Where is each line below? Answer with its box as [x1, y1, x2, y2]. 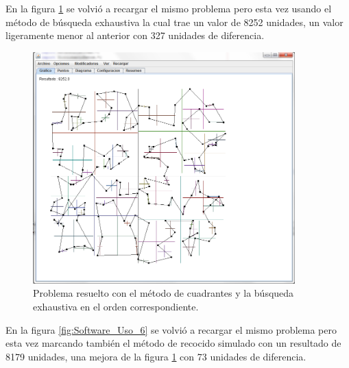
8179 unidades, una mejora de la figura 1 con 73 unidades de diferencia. [5, 349, 306, 363]
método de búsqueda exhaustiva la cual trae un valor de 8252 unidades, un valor [5, 14, 344, 29]
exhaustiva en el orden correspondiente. [33, 299, 199, 313]
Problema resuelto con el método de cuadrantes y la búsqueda [33, 286, 294, 300]
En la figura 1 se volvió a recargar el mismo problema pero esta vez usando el [5, 1, 332, 15]
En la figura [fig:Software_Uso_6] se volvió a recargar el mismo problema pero [5, 322, 337, 336]
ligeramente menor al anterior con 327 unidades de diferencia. [5, 28, 265, 42]
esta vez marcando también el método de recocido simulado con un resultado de [5, 336, 341, 350]
